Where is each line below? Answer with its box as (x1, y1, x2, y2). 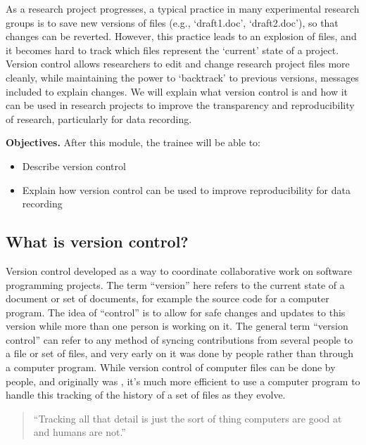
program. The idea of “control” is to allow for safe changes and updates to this (6, 304, 346, 319)
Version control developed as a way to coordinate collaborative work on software (6, 263, 352, 278)
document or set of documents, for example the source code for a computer (6, 291, 329, 306)
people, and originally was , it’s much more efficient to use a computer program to (6, 373, 360, 388)
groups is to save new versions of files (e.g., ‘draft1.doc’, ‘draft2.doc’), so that (6, 15, 339, 30)
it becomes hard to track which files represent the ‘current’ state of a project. (6, 42, 339, 57)
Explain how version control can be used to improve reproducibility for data (22, 182, 351, 197)
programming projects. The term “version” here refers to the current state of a (6, 277, 345, 292)
